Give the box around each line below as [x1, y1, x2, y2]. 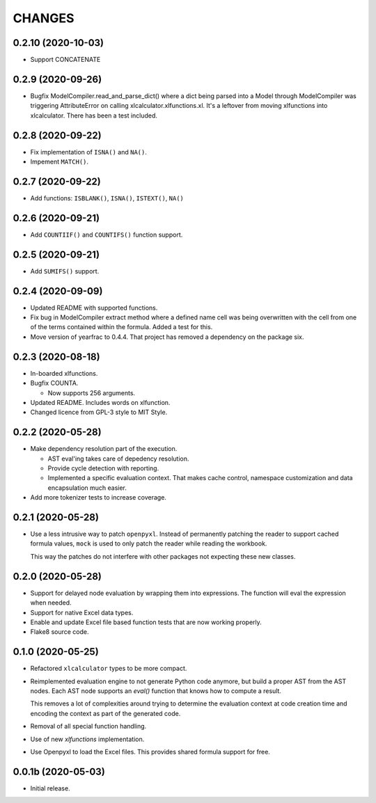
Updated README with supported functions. [30, 303, 158, 312]
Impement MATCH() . [30, 157, 89, 166]
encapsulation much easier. [47, 484, 127, 492]
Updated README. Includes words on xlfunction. [30, 398, 171, 406]
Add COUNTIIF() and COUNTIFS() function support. [30, 230, 183, 239]
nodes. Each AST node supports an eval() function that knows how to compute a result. [30, 687, 282, 695]
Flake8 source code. [30, 628, 90, 636]
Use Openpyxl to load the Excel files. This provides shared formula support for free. [30, 747, 271, 756]
